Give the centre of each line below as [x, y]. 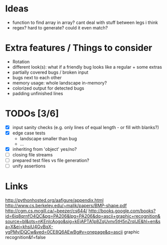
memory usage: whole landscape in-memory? [60, 83]
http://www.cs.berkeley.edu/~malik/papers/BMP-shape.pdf [66, 206]
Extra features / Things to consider [79, 48]
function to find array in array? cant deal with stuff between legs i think [85, 22]
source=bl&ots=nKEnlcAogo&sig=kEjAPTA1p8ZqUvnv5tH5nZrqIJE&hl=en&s [83, 222]
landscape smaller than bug [48, 138]
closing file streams [33, 155]
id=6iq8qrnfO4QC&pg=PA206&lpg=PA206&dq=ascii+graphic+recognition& [83, 216]
